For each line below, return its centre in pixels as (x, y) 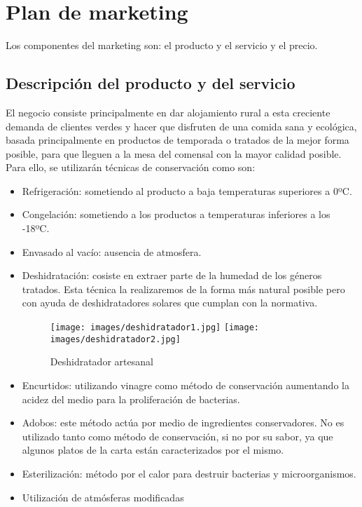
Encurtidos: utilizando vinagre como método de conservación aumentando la (186, 385)
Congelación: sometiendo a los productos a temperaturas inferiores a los (176, 214)
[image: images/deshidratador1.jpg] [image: (154, 328)
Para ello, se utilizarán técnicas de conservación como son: (131, 167)
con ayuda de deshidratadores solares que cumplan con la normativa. (170, 303)
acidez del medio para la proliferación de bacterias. (131, 399)
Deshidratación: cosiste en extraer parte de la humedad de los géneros (172, 275)
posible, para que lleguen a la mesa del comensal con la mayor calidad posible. (174, 153)
